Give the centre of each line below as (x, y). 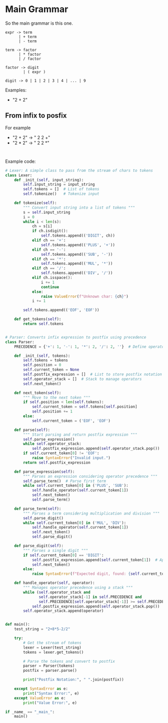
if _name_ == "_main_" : (30, 712)
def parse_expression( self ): (44, 472)
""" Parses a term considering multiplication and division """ (91, 513)
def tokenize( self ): (35, 203)
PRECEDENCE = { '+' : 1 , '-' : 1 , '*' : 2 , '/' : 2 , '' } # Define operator (90, 347)
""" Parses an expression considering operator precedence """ (90, 476)
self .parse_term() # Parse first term (65, 481)
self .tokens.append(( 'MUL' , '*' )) (77, 264)
